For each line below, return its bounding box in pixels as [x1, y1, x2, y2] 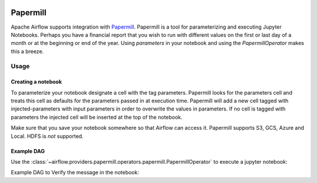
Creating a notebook [11, 78, 62, 85]
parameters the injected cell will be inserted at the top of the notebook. [11, 113, 183, 120]
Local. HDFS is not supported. [11, 132, 84, 140]
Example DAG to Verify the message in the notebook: [11, 169, 139, 176]
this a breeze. [11, 47, 44, 55]
